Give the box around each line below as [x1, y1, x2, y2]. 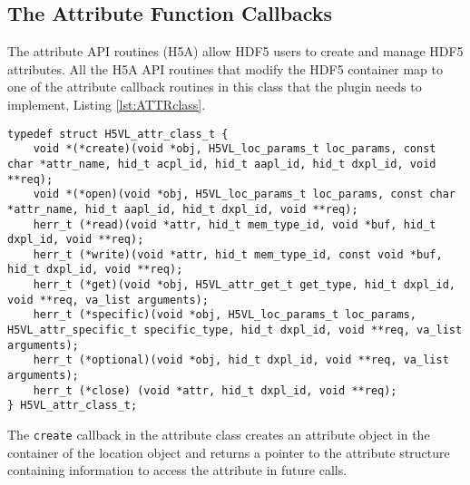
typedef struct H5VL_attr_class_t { [7, 127, 229, 141]
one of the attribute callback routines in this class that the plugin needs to [7, 77, 422, 96]
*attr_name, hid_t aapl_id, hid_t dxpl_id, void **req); [7, 202, 358, 216]
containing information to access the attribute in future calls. [7, 461, 348, 480]
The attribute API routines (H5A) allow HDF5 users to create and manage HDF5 [7, 42, 464, 61]
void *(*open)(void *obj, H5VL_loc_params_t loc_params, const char [33, 188, 455, 201]
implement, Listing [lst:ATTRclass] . [7, 94, 206, 113]
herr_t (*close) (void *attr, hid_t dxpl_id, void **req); [33, 383, 397, 397]
